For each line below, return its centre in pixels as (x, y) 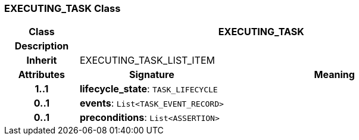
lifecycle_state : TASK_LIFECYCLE (149, 89)
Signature (152, 75)
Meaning (334, 75)
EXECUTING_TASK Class (63, 8)
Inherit (42, 60)
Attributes (42, 75)
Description (42, 46)
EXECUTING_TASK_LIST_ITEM (147, 60)
